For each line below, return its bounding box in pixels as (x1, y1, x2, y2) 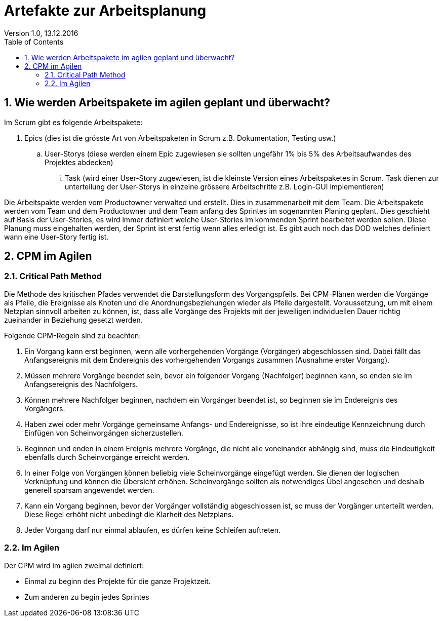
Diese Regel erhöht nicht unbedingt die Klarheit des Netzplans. (24, 510, 234, 519)
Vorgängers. (24, 404, 65, 413)
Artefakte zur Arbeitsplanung (4, 2, 207, 19)
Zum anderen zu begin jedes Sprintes (24, 592, 149, 601)
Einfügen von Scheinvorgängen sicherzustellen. (24, 428, 184, 437)
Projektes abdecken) (45, 158, 113, 167)
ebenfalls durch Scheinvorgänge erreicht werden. (24, 452, 189, 461)
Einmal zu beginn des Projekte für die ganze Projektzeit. (24, 576, 211, 586)
